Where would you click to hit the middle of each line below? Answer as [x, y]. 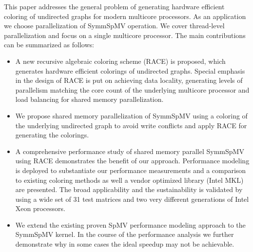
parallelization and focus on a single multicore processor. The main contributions [125, 35]
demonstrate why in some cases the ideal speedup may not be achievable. [125, 244]
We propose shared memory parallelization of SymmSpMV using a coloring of [131, 115]
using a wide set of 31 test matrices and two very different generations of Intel [132, 199]
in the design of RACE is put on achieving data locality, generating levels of [129, 80]
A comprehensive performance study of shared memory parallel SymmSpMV [130, 151]
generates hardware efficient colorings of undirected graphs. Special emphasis [130, 70]
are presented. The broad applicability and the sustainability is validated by [129, 189]
